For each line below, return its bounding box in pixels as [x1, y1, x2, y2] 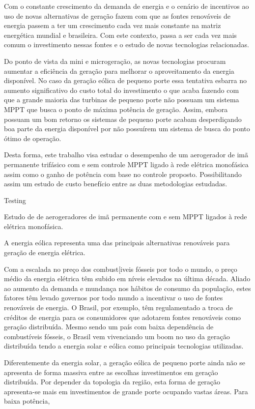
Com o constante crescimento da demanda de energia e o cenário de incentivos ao [4, 1, 249, 11]
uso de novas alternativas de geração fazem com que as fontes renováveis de [4, 10, 230, 21]
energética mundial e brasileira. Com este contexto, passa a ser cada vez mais [4, 29, 237, 40]
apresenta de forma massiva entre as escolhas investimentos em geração [4, 367, 218, 377]
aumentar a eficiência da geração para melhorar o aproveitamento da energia [4, 65, 234, 76]
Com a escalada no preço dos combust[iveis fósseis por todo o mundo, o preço [4, 263, 237, 274]
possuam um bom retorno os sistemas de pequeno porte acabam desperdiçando [4, 114, 242, 124]
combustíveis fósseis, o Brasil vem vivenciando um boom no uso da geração [4, 331, 230, 341]
